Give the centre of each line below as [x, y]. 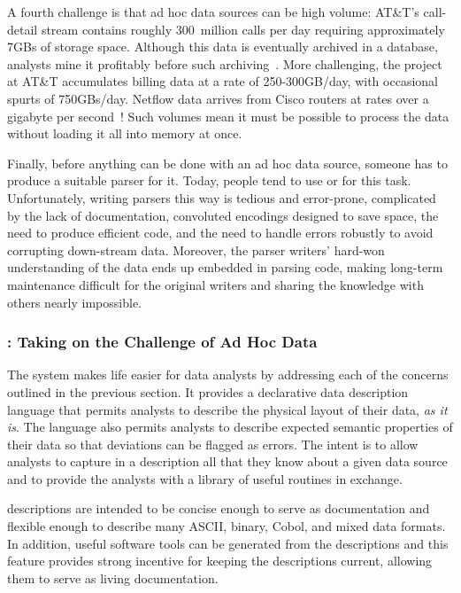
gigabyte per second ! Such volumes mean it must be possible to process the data [228, 116]
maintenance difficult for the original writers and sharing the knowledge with [215, 284]
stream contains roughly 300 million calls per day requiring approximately [243, 29]
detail [23, 29]
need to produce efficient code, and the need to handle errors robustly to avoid [220, 233]
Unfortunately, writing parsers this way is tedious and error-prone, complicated [222, 197]
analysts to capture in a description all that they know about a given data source [227, 461]
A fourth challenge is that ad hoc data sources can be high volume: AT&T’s [213, 12]
